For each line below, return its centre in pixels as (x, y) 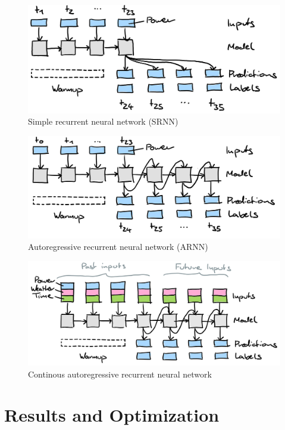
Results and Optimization (112, 415)
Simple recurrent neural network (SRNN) (103, 121)
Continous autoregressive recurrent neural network (120, 374)
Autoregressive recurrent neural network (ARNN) (118, 247)
